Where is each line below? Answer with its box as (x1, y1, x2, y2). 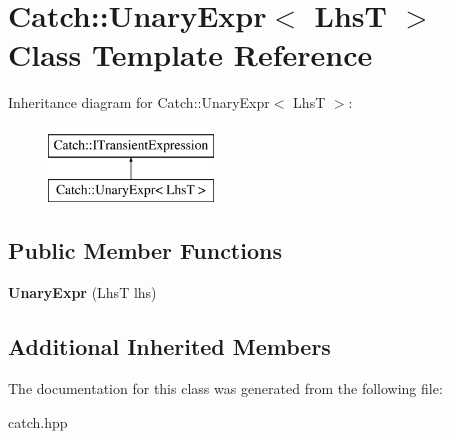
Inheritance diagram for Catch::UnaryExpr (8, 92, 270, 113)
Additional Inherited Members (8, 331, 331, 362)
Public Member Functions (8, 235, 282, 266)
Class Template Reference (8, 34, 373, 75)
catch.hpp (8, 411, 68, 432)
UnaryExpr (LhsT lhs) (8, 282, 157, 303)
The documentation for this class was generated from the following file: (8, 378, 443, 399)
